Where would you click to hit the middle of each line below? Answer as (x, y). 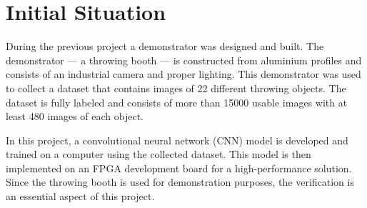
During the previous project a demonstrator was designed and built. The (165, 46)
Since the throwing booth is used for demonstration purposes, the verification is (180, 182)
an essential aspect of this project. (80, 196)
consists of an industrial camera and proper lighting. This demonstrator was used (183, 74)
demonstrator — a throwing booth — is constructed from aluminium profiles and (184, 60)
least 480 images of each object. (75, 116)
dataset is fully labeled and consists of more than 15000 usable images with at (177, 102)
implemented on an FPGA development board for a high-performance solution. (179, 168)
